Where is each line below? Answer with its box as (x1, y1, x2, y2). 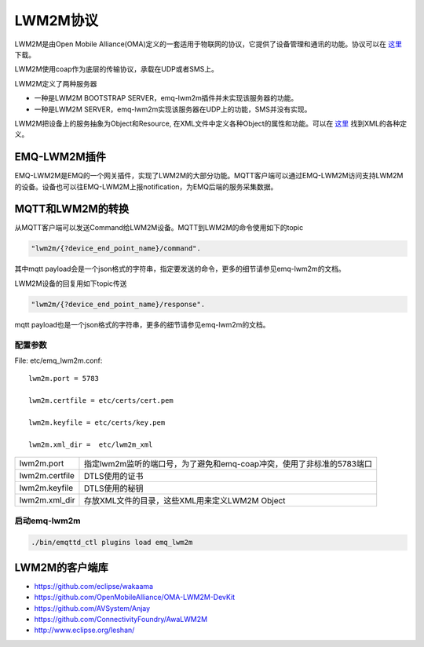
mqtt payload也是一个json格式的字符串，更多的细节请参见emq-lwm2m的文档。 (14, 320, 270, 329)
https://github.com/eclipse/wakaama (34, 581, 153, 590)
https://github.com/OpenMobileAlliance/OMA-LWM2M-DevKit (34, 593, 236, 602)
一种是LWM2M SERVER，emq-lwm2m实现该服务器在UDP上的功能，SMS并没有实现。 (34, 104, 312, 114)
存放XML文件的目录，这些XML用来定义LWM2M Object (83, 495, 286, 506)
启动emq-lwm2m (14, 515, 81, 526)
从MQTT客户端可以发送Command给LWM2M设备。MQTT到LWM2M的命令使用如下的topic (14, 223, 304, 232)
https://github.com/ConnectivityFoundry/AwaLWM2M (34, 614, 208, 623)
